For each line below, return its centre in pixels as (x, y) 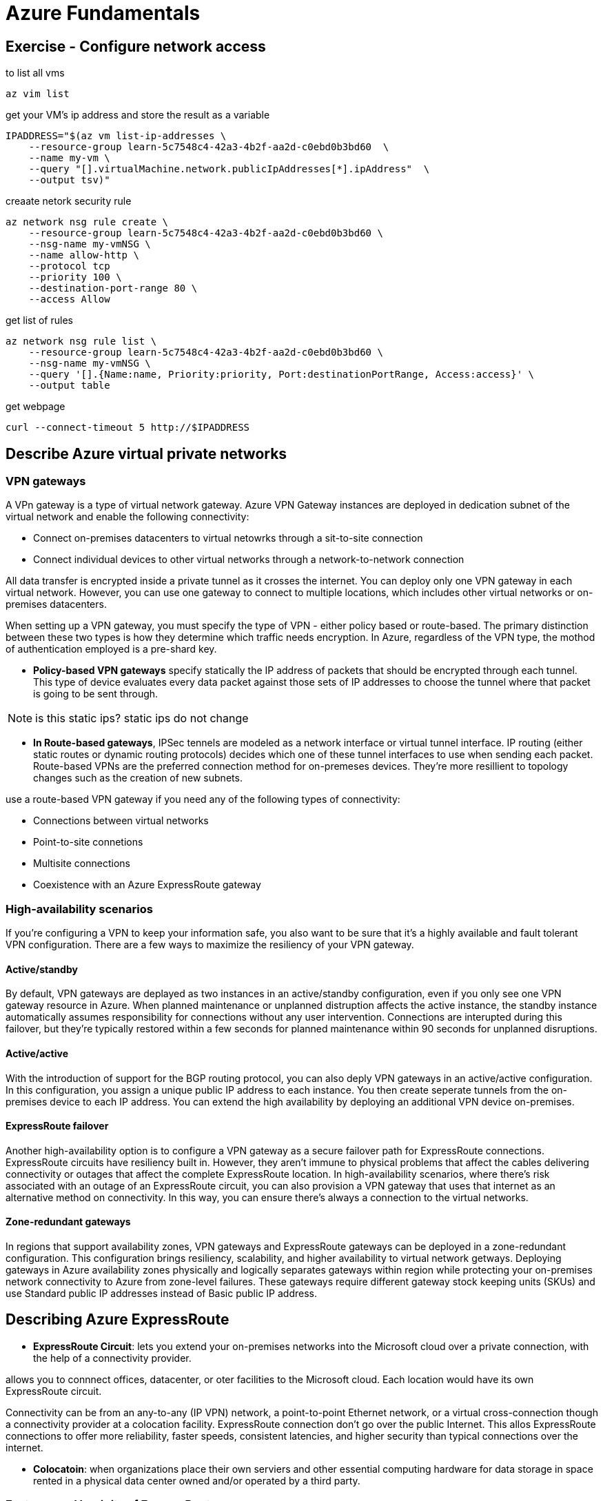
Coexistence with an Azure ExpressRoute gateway (147, 885)
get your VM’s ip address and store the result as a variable (138, 115)
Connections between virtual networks (121, 821)
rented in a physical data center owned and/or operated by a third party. (197, 1480)
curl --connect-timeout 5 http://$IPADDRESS (128, 428)
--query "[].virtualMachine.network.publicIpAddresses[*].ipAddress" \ (229, 169)
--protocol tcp (69, 266)
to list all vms (35, 73)
